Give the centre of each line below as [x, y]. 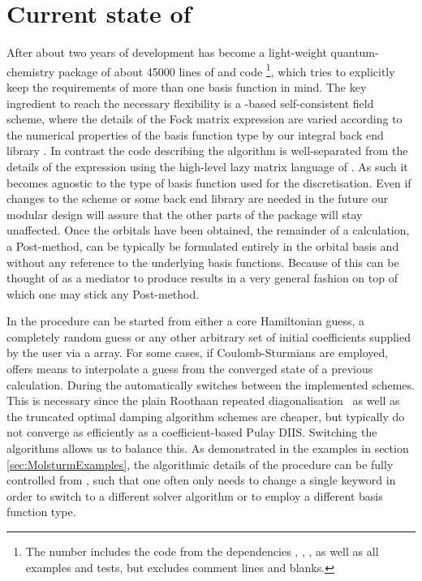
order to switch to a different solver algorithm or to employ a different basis [195, 495]
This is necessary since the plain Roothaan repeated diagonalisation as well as [203, 400]
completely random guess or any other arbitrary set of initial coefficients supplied [209, 336]
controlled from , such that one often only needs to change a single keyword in [201, 480]
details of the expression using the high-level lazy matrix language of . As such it [207, 166]
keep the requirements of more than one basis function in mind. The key [187, 86]
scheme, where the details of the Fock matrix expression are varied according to [205, 119]
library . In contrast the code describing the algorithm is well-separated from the [207, 151]
